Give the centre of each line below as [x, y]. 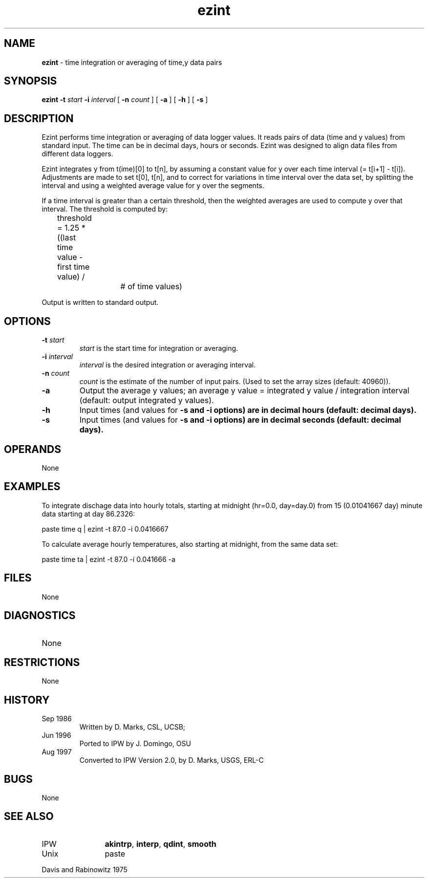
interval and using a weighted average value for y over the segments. [153, 186]
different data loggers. [77, 154]
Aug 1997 [57, 752]
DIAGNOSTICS [40, 616]
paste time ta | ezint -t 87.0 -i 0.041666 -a [108, 559]
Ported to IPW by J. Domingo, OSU [135, 744]
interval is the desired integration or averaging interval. [168, 365]
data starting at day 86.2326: [88, 514]
